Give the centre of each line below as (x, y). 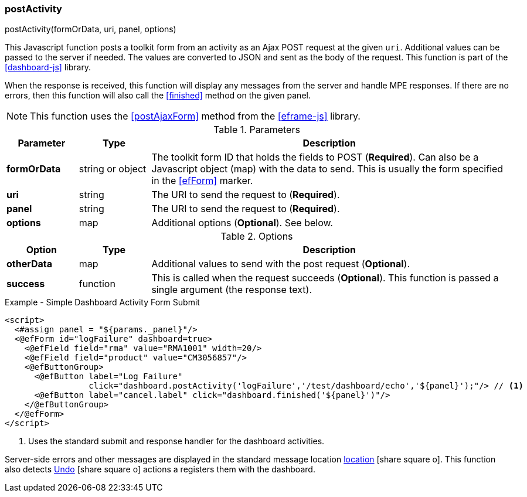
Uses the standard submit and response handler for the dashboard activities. (176, 441)
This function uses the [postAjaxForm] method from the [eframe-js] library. (195, 116)
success (26, 284)
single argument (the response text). (232, 290)
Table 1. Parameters (257, 130)
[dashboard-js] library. (48, 67)
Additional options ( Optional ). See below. (242, 223)
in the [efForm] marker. (202, 181)
